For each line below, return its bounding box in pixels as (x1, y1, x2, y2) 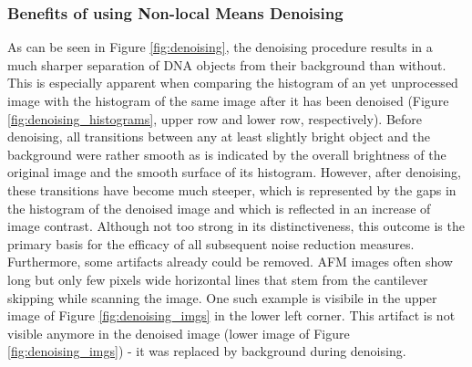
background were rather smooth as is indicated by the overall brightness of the (7, 144, 446, 163)
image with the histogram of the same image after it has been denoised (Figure (7, 91, 449, 110)
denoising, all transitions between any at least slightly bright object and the (7, 127, 431, 146)
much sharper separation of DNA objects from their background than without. (7, 55, 446, 74)
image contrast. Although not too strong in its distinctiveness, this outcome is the (7, 216, 465, 236)
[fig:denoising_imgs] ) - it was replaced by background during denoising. (7, 341, 406, 361)
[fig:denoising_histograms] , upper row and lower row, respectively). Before (7, 109, 423, 128)
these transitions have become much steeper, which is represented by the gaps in (7, 180, 457, 199)
